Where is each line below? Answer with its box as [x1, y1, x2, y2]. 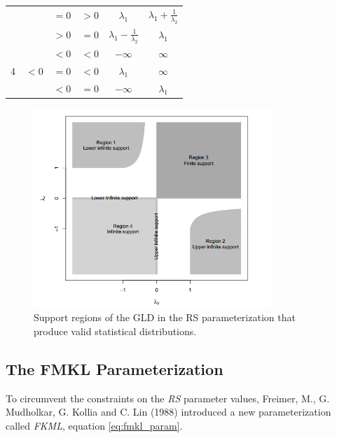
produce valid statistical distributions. [34, 324, 197, 339]
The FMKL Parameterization [6, 358, 223, 380]
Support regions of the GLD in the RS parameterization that [34, 310, 296, 325]
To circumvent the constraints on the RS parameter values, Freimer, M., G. [6, 390, 330, 405]
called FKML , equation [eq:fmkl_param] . [6, 418, 183, 433]
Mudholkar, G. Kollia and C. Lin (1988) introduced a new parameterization [6, 404, 331, 419]
